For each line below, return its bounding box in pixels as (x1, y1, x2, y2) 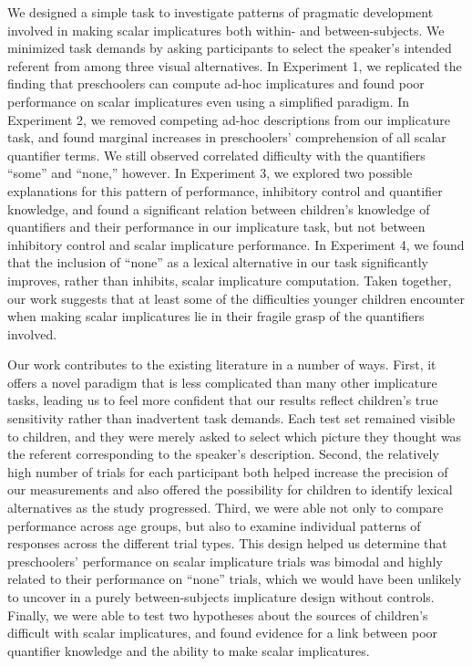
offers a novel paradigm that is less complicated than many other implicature (7, 372, 437, 391)
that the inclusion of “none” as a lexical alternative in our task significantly (7, 253, 429, 272)
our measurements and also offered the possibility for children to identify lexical (7, 480, 453, 499)
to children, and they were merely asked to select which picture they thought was (7, 426, 462, 445)
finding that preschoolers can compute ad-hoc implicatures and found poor (7, 74, 425, 93)
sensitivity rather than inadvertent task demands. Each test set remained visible (7, 409, 456, 428)
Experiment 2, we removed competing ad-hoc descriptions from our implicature (7, 109, 450, 129)
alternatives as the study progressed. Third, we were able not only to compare (7, 498, 444, 517)
